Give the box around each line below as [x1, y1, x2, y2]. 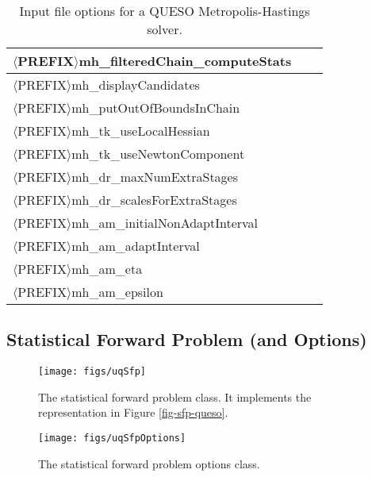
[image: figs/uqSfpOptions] [38, 433, 186, 444]
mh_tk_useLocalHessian [71, 121, 210, 140]
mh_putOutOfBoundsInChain [71, 98, 240, 117]
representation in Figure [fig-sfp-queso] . [38, 404, 228, 421]
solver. [147, 20, 182, 38]
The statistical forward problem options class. [38, 455, 260, 471]
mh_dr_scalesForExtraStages [71, 190, 237, 209]
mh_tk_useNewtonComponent [71, 144, 245, 163]
